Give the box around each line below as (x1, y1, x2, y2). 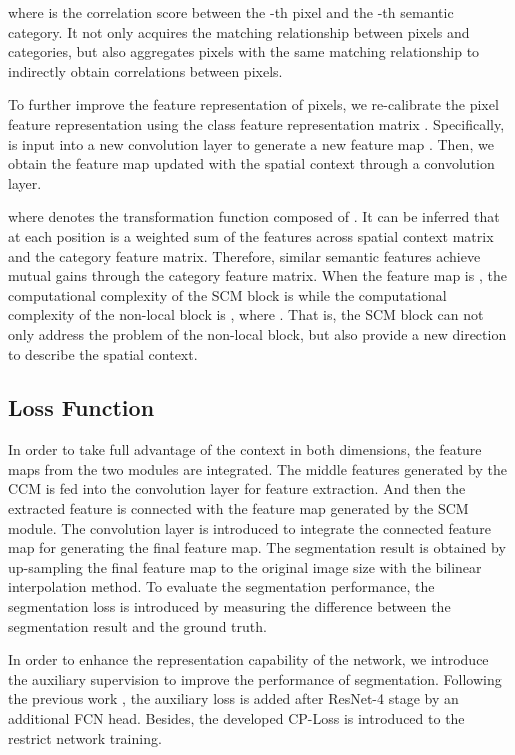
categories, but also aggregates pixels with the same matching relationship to (8, 41, 480, 62)
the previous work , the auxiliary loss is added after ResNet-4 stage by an (8, 688, 459, 709)
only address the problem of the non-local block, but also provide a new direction (8, 323, 507, 344)
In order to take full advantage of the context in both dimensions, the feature (8, 439, 482, 460)
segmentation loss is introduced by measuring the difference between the (8, 596, 451, 617)
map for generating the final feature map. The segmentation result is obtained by (8, 537, 506, 558)
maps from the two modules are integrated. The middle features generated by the (8, 458, 507, 479)
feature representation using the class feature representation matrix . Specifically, (8, 113, 505, 134)
